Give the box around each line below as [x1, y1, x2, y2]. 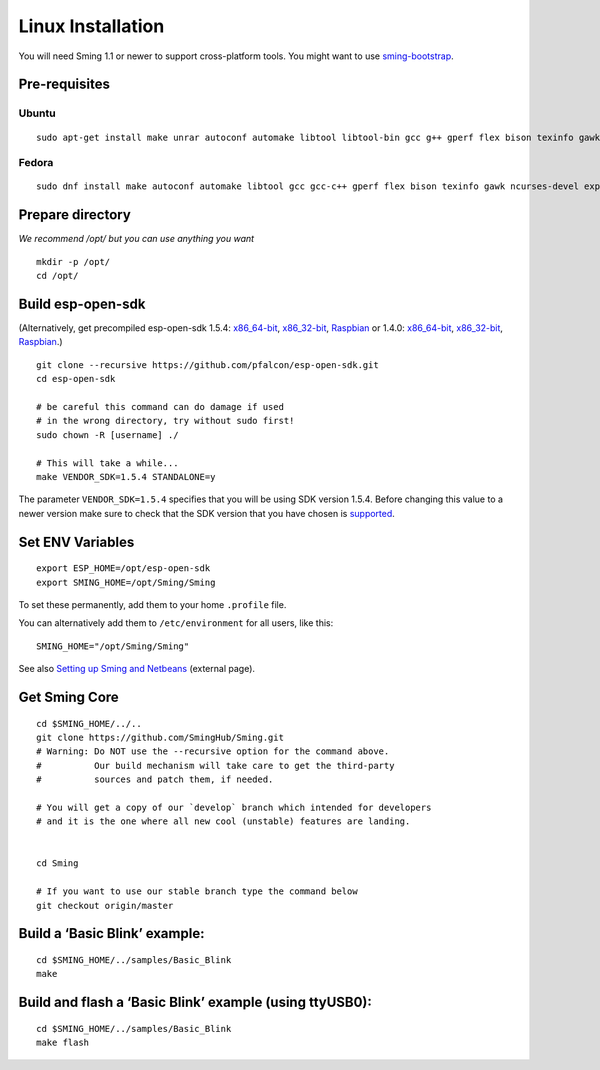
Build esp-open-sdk [18, 295, 146, 312]
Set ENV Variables [18, 533, 135, 550]
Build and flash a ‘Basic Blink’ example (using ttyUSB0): [18, 994, 372, 1011]
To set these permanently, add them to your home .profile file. [18, 598, 287, 610]
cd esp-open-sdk [36, 373, 116, 385]
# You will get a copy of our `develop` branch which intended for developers [36, 801, 432, 813]
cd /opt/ [36, 270, 79, 282]
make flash [36, 1037, 90, 1049]
